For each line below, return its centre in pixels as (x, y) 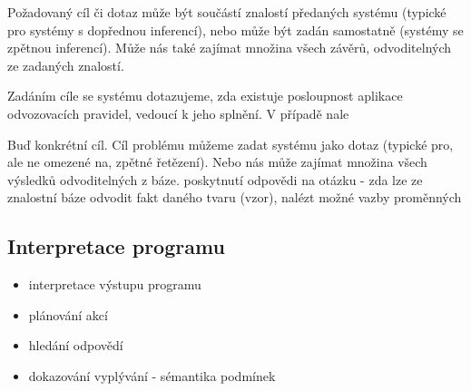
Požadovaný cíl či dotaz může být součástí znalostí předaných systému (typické (227, 12)
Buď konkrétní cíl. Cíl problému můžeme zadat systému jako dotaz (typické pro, (231, 144)
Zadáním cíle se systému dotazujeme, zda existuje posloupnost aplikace (205, 96)
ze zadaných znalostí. (66, 65)
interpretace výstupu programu (115, 284)
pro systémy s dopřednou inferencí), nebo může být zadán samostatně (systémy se (235, 29)
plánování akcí (68, 314)
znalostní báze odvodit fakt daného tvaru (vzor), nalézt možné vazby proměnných (235, 197)
